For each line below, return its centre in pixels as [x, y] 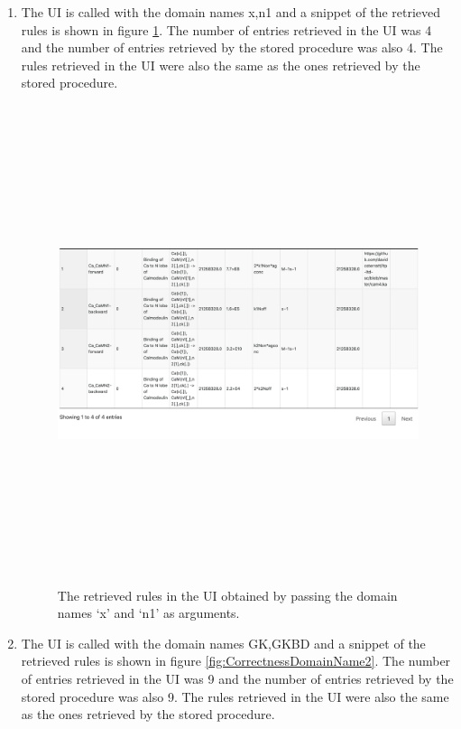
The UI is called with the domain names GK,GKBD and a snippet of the [223, 643]
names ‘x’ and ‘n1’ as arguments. [148, 613]
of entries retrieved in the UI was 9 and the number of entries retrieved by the [237, 679]
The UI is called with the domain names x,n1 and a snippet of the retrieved [231, 12]
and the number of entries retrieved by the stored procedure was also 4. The [232, 47]
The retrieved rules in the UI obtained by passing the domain [227, 595]
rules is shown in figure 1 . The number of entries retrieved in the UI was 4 [226, 29]
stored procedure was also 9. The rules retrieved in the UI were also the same [235, 696]
